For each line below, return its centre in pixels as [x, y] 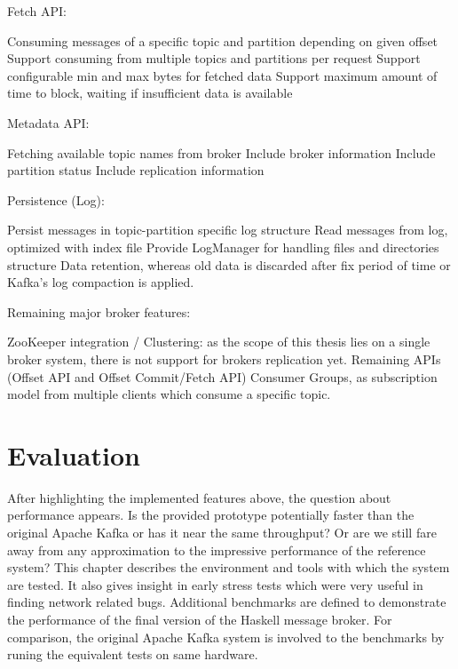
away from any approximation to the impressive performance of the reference [217, 550]
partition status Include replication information [136, 170]
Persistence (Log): [56, 199]
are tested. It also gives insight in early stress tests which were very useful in [215, 584]
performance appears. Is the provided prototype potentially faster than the [211, 515]
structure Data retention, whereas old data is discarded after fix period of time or [229, 264]
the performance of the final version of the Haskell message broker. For [200, 619]
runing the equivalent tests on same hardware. [133, 654]
